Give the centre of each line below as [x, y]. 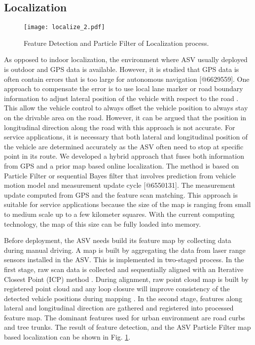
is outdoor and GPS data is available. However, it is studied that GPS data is [122, 69]
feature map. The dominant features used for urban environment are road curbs [125, 317]
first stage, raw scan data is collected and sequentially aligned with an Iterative [124, 269]
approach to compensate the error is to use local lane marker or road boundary [124, 88]
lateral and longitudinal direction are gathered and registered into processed [119, 308]
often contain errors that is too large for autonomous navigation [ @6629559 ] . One [127, 79]
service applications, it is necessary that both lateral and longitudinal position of [126, 137]
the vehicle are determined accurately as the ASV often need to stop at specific [124, 146]
